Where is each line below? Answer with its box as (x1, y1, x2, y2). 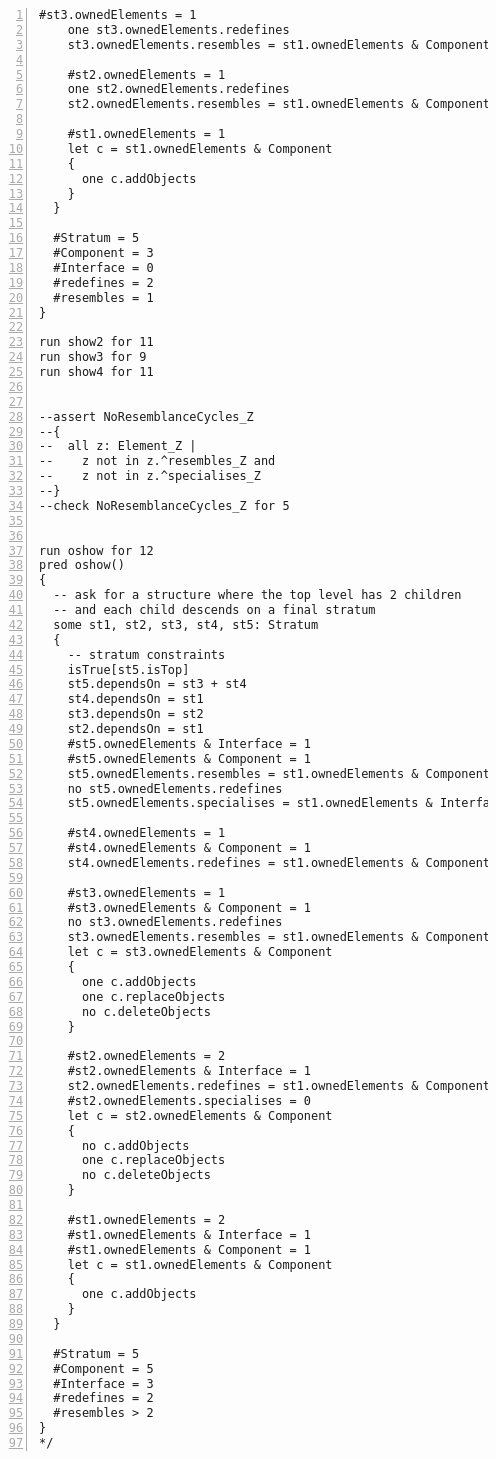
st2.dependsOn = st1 (67, 722, 204, 736)
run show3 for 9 (39, 350, 147, 365)
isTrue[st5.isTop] (67, 662, 190, 677)
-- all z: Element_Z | (39, 439, 197, 454)
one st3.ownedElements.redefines (67, 22, 290, 37)
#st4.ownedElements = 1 (67, 826, 226, 841)
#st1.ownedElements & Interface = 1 (67, 1227, 312, 1242)
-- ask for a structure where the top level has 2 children (53, 588, 462, 603)
